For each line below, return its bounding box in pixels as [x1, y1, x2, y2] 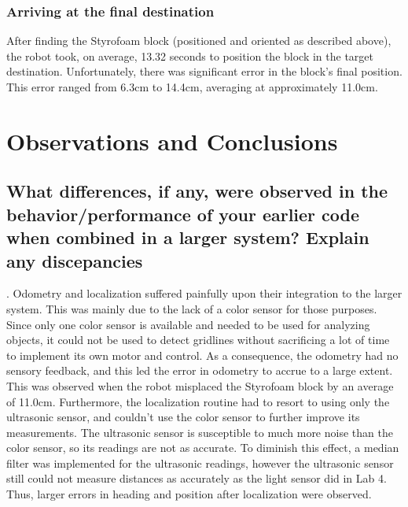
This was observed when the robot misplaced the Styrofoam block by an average [6, 377, 394, 394]
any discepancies [6, 248, 143, 272]
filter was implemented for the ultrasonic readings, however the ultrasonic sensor [6, 454, 394, 471]
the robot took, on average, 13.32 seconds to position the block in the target [6, 47, 374, 64]
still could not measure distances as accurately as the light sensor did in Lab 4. [6, 470, 387, 487]
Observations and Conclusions [6, 124, 338, 157]
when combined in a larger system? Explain [6, 225, 369, 250]
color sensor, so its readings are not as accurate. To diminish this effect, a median [6, 439, 399, 456]
